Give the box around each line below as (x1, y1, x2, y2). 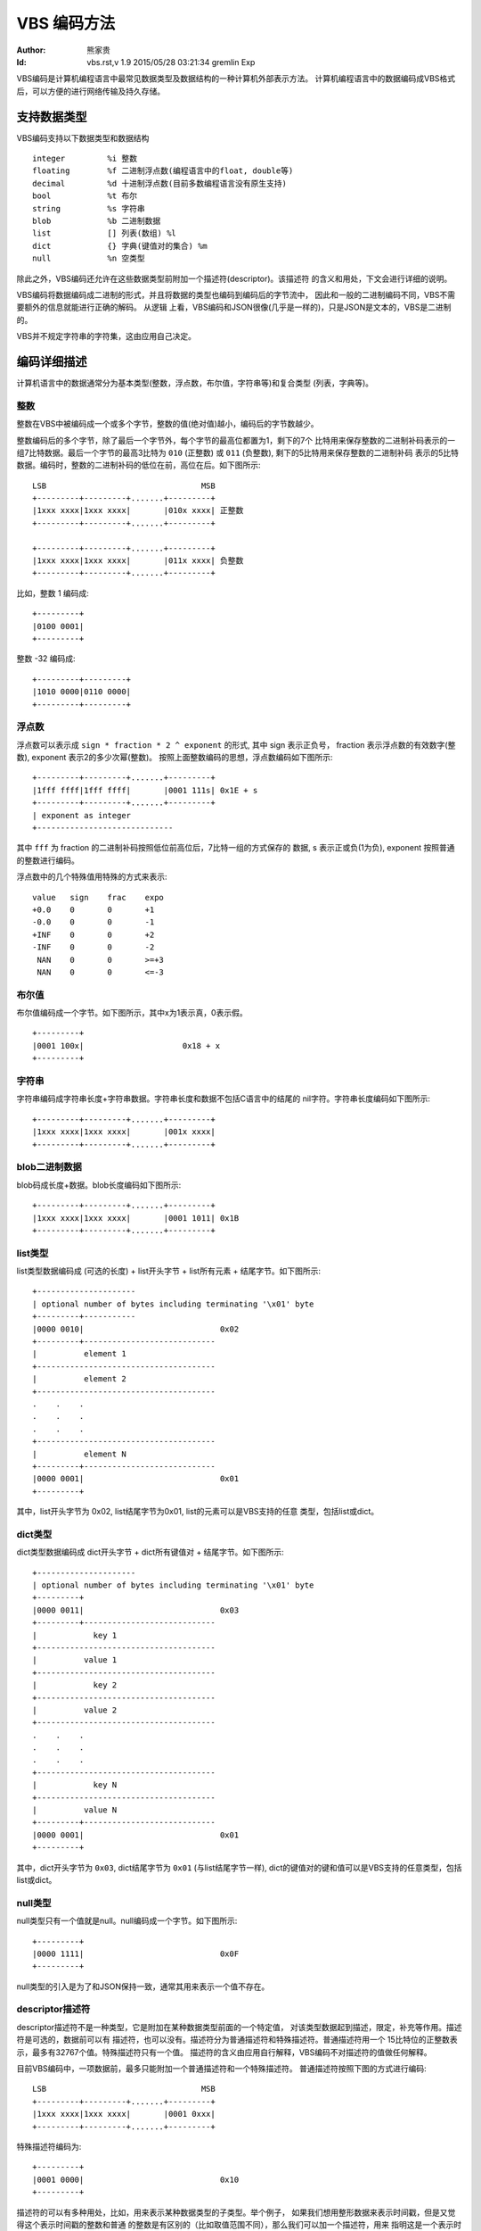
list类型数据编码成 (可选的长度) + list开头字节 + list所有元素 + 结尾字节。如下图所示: (16, 1265, 321, 1276)
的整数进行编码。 (16, 855, 79, 866)
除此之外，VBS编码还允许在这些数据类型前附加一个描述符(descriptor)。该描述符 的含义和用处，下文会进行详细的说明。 (16, 273, 452, 284)
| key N (32, 1780, 118, 1790)
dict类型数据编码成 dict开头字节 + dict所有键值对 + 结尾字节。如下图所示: (16, 1547, 284, 1557)
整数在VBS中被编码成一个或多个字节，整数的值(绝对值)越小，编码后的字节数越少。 (16, 419, 320, 429)
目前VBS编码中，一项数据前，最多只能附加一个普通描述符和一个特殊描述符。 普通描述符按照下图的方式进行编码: (16, 2062, 427, 2074)
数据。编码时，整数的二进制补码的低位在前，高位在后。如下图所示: (16, 460, 262, 470)
